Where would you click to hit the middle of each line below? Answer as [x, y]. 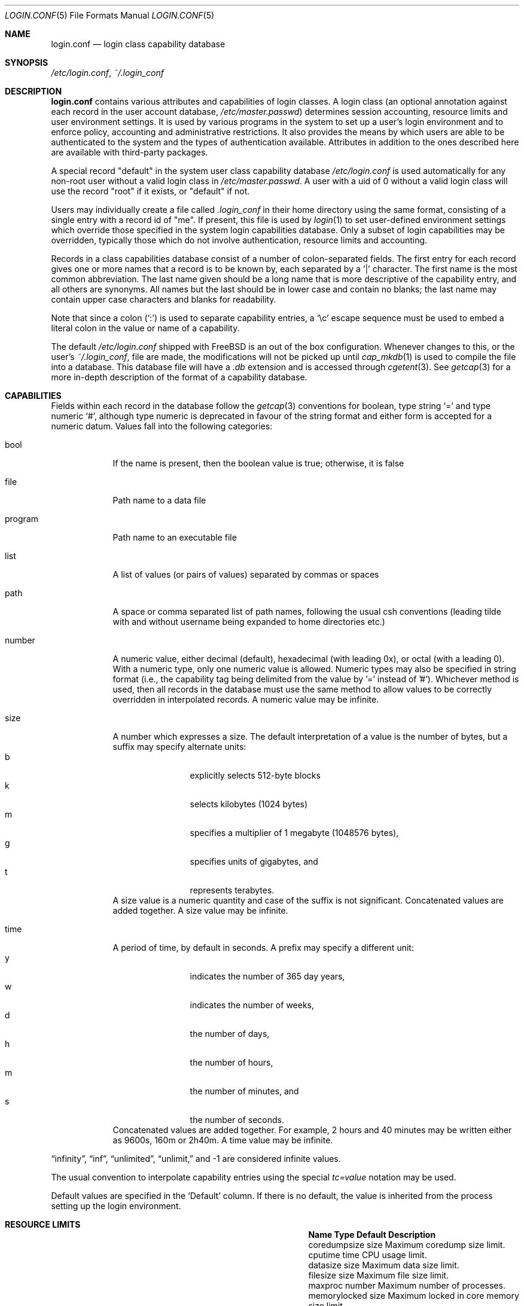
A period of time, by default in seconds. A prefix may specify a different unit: [263, 948]
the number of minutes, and [244, 1091]
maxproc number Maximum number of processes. [407, 1285]
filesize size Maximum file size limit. [379, 1275]
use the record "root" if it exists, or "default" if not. [150, 191]
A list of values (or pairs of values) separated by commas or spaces [246, 574]
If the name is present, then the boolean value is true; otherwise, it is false [258, 463]
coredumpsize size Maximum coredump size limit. [407, 1245]
